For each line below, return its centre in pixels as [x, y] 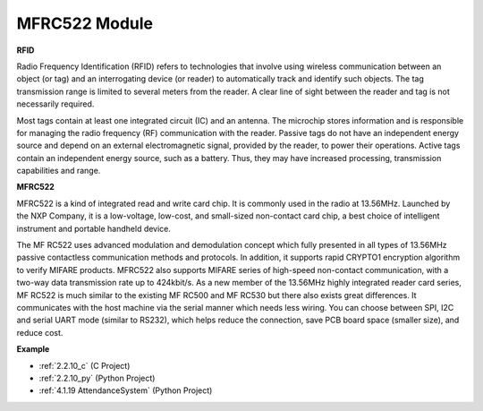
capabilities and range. [59, 171]
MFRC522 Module [85, 23]
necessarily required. [55, 104]
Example [33, 349]
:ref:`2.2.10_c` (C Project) [85, 365]
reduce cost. [40, 332]
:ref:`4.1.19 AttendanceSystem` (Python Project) [126, 390]
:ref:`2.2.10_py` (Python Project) [97, 378]
